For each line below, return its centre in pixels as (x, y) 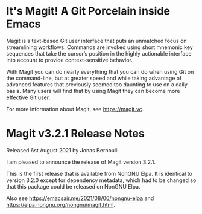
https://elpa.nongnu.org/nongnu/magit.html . (61, 204)
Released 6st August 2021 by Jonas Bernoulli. (63, 150)
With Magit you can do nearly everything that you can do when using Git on (100, 71)
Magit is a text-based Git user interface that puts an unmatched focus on (96, 41)
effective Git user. (28, 97)
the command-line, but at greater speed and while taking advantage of (94, 78)
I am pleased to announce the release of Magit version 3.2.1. (81, 162)
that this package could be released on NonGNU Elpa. (73, 186)
